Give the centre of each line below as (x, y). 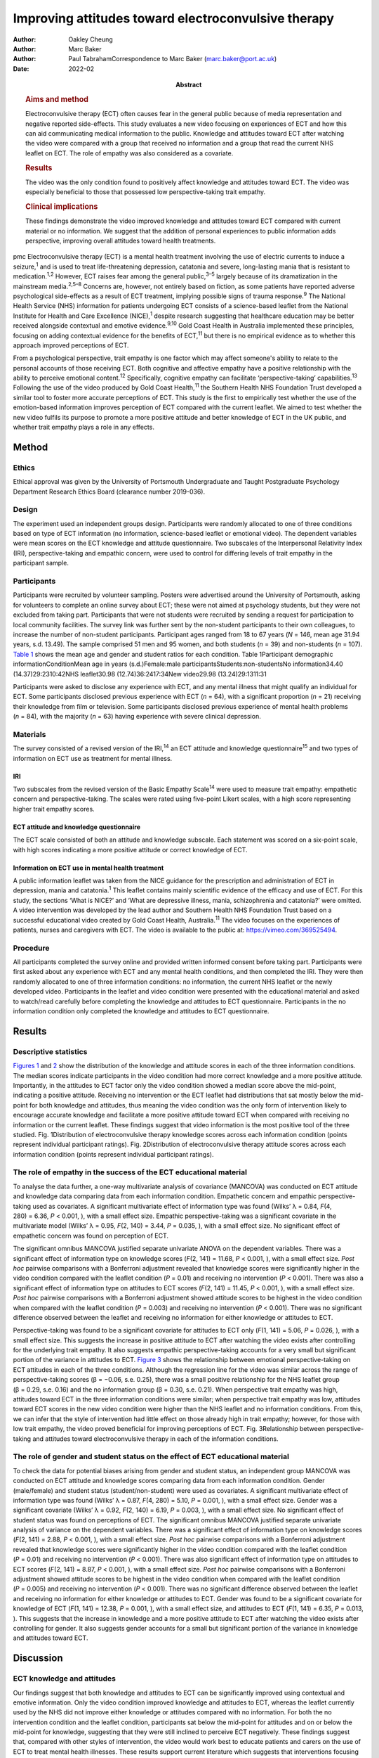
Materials (29, 734)
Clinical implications (62, 206)
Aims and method (57, 99)
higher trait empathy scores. (54, 809)
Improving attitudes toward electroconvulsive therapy (174, 18)
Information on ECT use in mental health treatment (88, 868)
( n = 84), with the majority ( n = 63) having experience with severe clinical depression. (137, 717)
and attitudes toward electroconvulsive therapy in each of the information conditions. (155, 1439)
